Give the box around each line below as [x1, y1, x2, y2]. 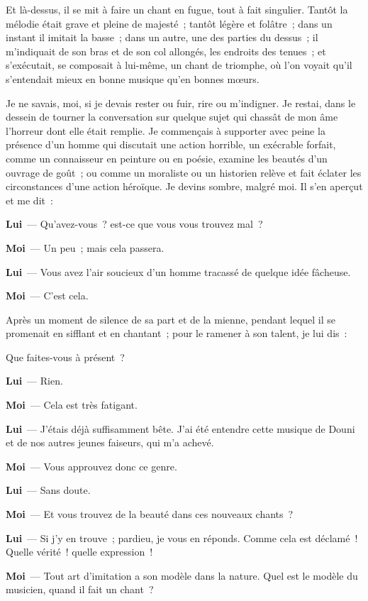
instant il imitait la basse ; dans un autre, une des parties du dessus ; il [6, 30, 318, 45]
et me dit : [6, 192, 53, 207]
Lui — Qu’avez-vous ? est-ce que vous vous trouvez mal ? [6, 216, 263, 231]
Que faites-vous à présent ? [6, 349, 125, 364]
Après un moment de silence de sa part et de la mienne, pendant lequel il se [6, 311, 336, 326]
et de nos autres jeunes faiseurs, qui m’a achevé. [6, 435, 214, 450]
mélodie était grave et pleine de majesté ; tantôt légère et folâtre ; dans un [6, 16, 333, 31]
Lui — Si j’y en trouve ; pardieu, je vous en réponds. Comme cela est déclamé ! [6, 530, 358, 545]
